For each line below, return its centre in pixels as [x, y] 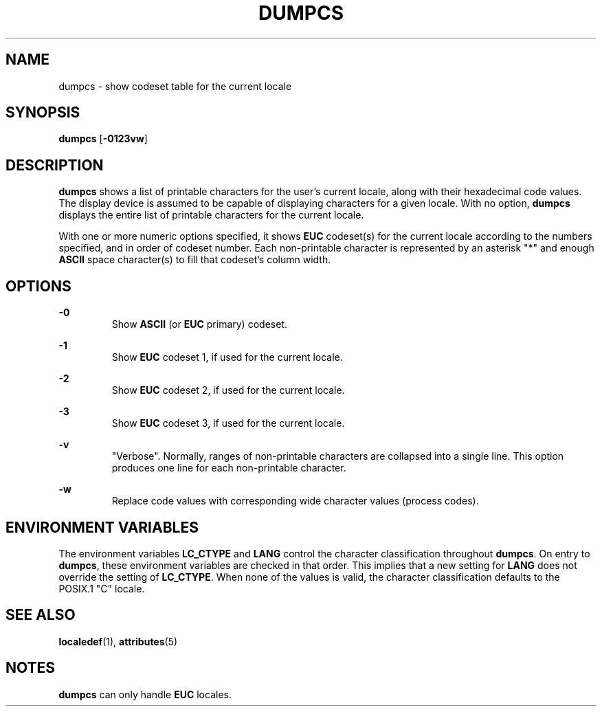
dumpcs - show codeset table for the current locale [175, 86]
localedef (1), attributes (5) [118, 641]
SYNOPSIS [43, 113]
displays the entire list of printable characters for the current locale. [211, 215]
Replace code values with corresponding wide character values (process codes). [295, 501]
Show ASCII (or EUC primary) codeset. [199, 324]
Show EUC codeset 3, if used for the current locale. [228, 423]
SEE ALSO [41, 615]
